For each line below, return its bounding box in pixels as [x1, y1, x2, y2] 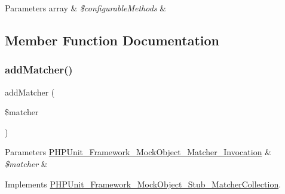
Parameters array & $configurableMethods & [5, 2, 167, 14]
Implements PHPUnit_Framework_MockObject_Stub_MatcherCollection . [5, 177, 281, 190]
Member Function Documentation [5, 30, 220, 49]
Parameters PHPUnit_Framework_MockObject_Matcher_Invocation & [5, 146, 272, 158]
